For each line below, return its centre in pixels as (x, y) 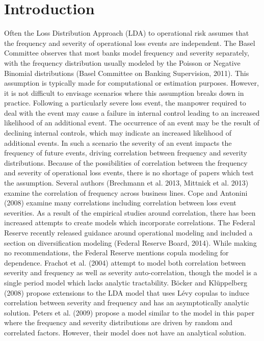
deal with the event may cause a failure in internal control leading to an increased (132, 112)
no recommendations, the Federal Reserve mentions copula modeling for (116, 253)
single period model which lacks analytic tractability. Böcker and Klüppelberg (126, 282)
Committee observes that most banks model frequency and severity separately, (127, 53)
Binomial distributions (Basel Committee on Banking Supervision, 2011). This (127, 73)
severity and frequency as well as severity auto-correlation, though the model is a (131, 272)
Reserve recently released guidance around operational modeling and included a (128, 232)
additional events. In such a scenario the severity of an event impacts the (118, 142)
